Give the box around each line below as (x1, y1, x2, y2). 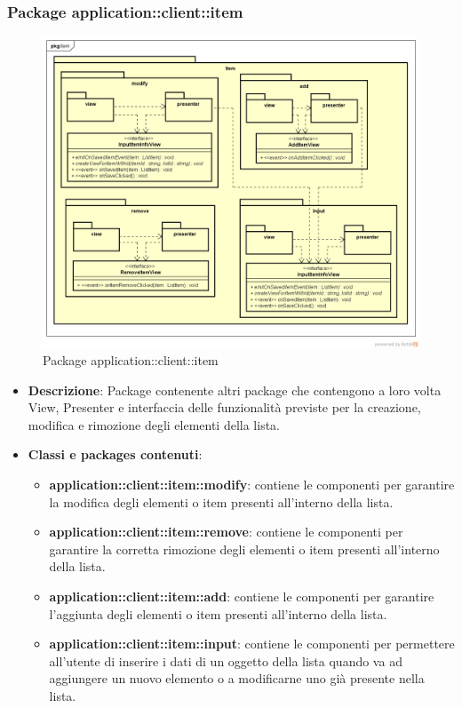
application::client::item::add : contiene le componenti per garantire (49, 587, 434, 606)
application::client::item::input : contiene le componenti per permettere (49, 634, 455, 653)
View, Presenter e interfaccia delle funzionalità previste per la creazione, (28, 398, 421, 417)
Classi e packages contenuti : (28, 445, 203, 464)
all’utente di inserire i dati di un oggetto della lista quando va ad (49, 651, 402, 670)
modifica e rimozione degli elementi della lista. (28, 415, 281, 434)
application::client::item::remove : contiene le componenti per (49, 522, 403, 541)
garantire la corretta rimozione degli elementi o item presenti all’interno (49, 539, 440, 558)
